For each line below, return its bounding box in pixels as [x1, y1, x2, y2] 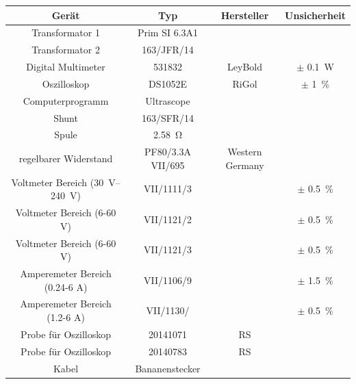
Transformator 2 [31, 42, 100, 57]
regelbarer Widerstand [18, 151, 113, 166]
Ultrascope [145, 93, 190, 107]
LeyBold [227, 60, 262, 74]
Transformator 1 [31, 25, 100, 40]
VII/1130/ [146, 303, 190, 318]
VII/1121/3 [144, 242, 192, 257]
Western [227, 144, 262, 159]
